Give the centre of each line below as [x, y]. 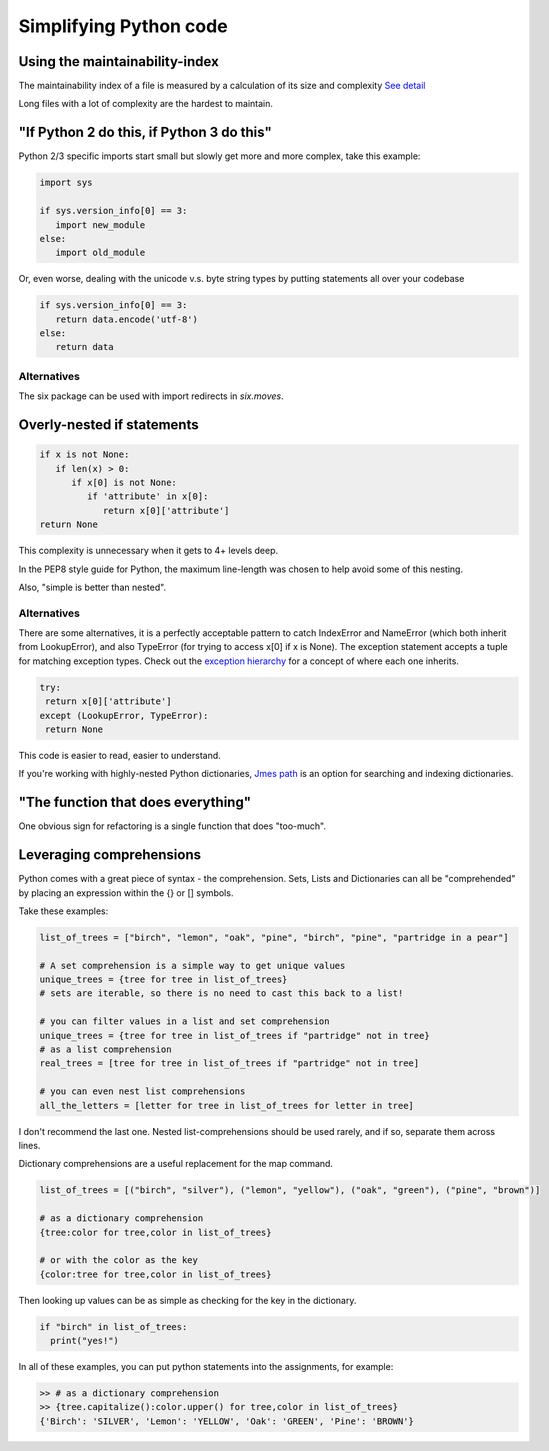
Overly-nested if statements [108, 424]
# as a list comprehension [105, 1049]
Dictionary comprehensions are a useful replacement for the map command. [176, 1164]
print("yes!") [85, 1341]
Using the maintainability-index [118, 61]
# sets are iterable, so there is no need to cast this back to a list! [221, 993]
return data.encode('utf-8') [127, 319]
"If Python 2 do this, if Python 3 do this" [145, 132]
